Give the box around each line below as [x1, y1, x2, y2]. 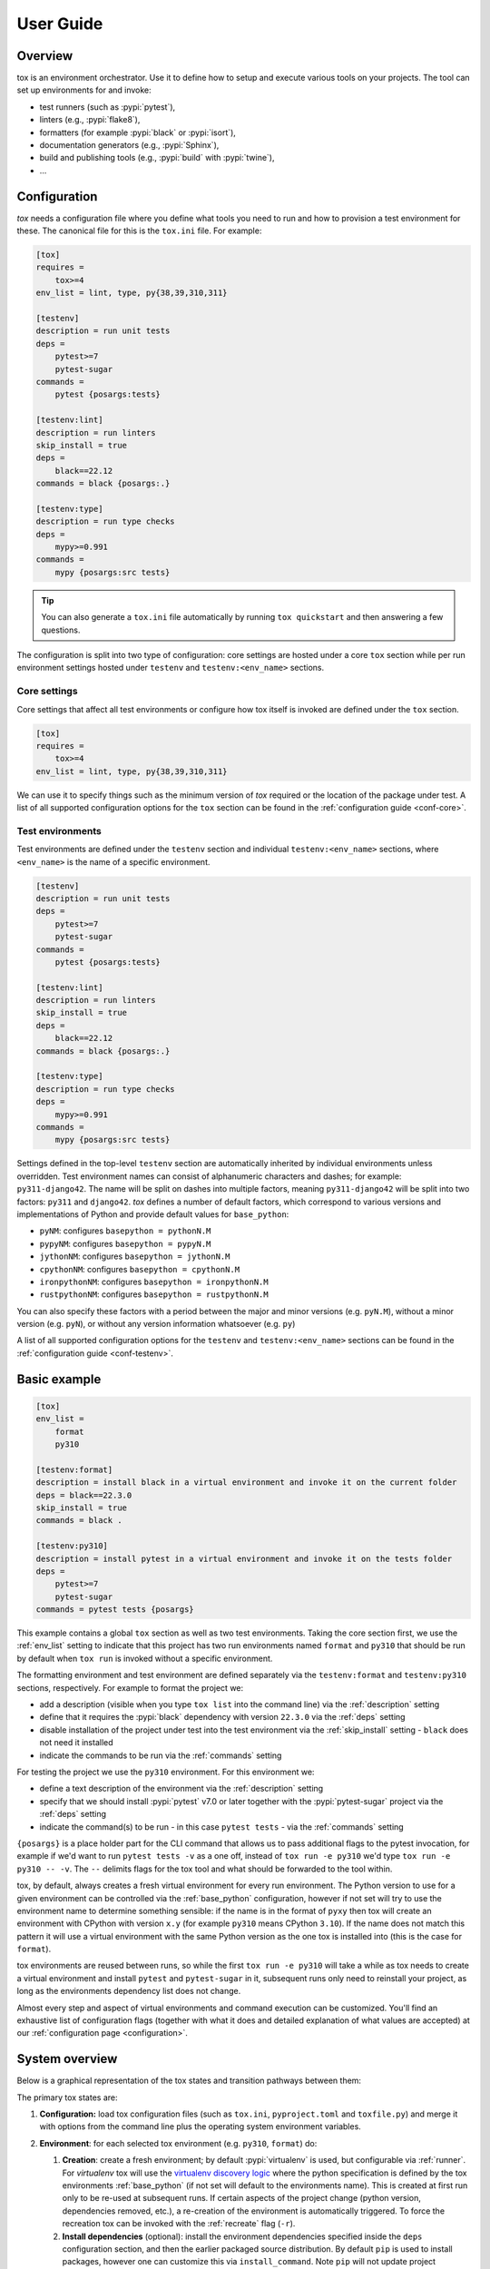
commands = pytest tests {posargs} [35, 1605, 194, 1615]
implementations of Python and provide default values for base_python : [16, 1208, 289, 1220]
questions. [41, 624, 81, 635]
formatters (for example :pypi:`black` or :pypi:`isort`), [39, 127, 236, 138]
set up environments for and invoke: [16, 84, 152, 95]
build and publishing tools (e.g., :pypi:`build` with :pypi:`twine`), [39, 152, 275, 163]
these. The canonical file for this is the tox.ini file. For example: [16, 225, 262, 236]
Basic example [16, 1371, 102, 1387]
